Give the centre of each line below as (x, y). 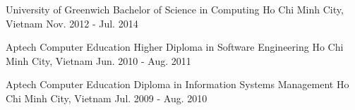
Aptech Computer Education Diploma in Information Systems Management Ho (177, 84)
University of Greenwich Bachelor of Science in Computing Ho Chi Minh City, (175, 9)
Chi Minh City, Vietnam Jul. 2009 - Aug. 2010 (107, 98)
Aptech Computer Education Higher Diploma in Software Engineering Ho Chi (175, 47)
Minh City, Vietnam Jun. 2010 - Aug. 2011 (98, 60)
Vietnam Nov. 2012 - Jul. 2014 (72, 23)
